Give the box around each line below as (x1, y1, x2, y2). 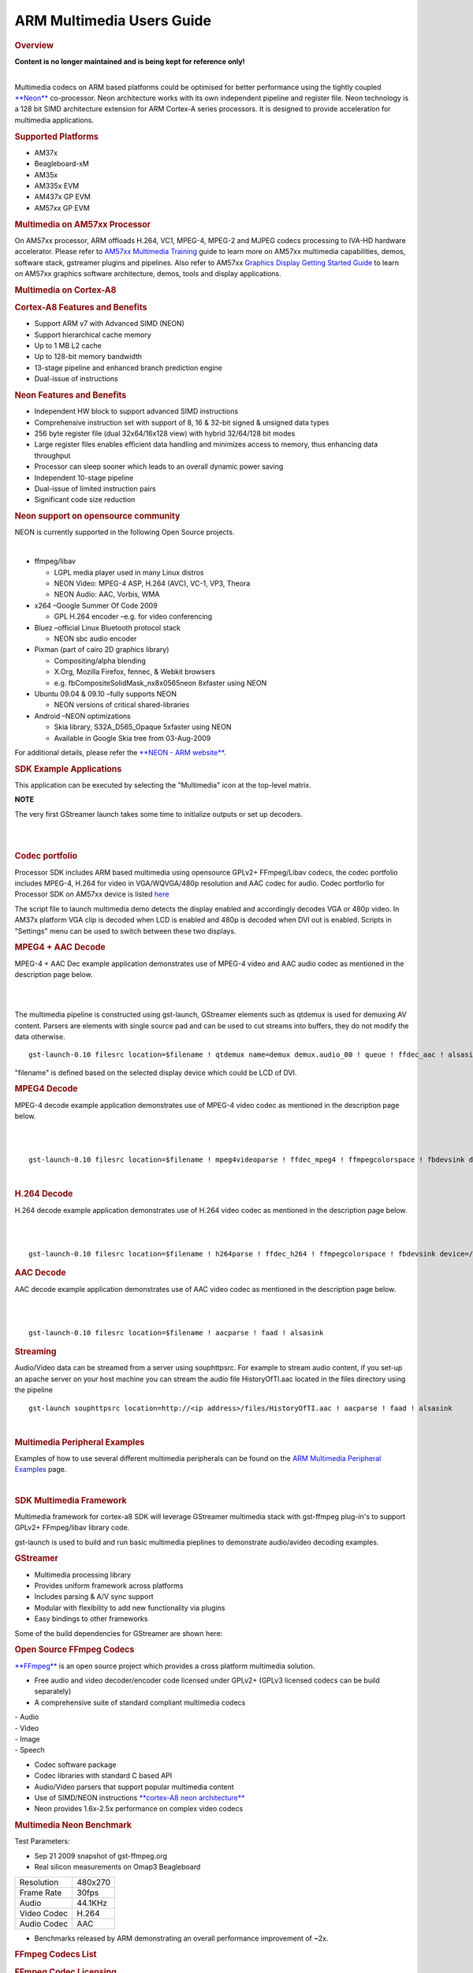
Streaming (14, 1346, 57, 1357)
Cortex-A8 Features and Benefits (14, 302, 147, 313)
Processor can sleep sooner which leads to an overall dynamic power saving (34, 462, 284, 471)
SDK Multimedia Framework (14, 1495, 127, 1506)
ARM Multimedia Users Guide (14, 12, 212, 29)
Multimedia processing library (34, 1570, 132, 1579)
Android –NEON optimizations (34, 711, 132, 721)
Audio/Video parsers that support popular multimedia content (34, 1782, 234, 1791)
